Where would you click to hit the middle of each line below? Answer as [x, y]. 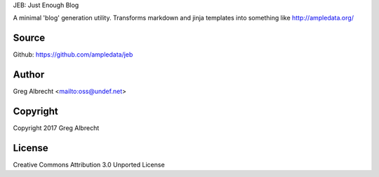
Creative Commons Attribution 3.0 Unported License [89, 165]
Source [29, 38]
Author [29, 75]
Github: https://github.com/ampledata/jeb [73, 55]
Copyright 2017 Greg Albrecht [56, 128]
